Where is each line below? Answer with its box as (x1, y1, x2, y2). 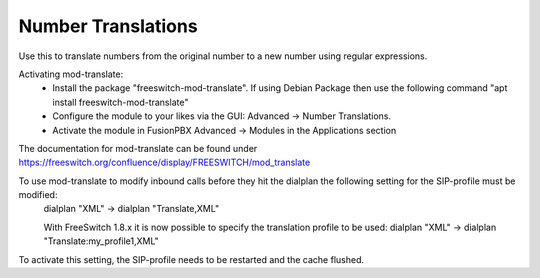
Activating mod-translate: (18, 68, 124, 80)
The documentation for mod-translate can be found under (18, 142, 258, 154)
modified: (18, 189, 58, 201)
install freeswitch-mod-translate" (52, 96, 189, 108)
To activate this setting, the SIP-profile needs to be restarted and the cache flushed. (18, 253, 365, 265)
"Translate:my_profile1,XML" (43, 235, 159, 247)
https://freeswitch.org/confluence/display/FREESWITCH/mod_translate (18, 156, 311, 169)
